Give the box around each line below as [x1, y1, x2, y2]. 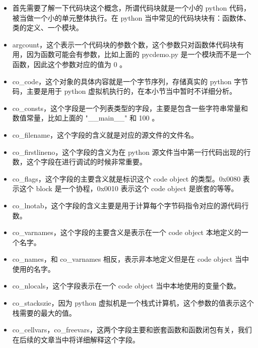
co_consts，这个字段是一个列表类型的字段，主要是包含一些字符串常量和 [12, 102, 248, 113]
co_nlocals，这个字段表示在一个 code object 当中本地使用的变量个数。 [12, 280, 241, 291]
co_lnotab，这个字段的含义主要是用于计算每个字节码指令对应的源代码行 [12, 200, 249, 210]
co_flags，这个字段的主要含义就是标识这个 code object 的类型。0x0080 [12, 173, 241, 184]
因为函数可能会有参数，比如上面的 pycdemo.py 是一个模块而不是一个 [26, 49, 251, 60]
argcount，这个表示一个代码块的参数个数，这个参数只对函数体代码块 [12, 39, 237, 49]
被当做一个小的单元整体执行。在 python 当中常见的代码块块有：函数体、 [12, 12, 250, 23]
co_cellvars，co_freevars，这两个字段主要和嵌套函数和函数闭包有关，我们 [12, 324, 252, 335]
